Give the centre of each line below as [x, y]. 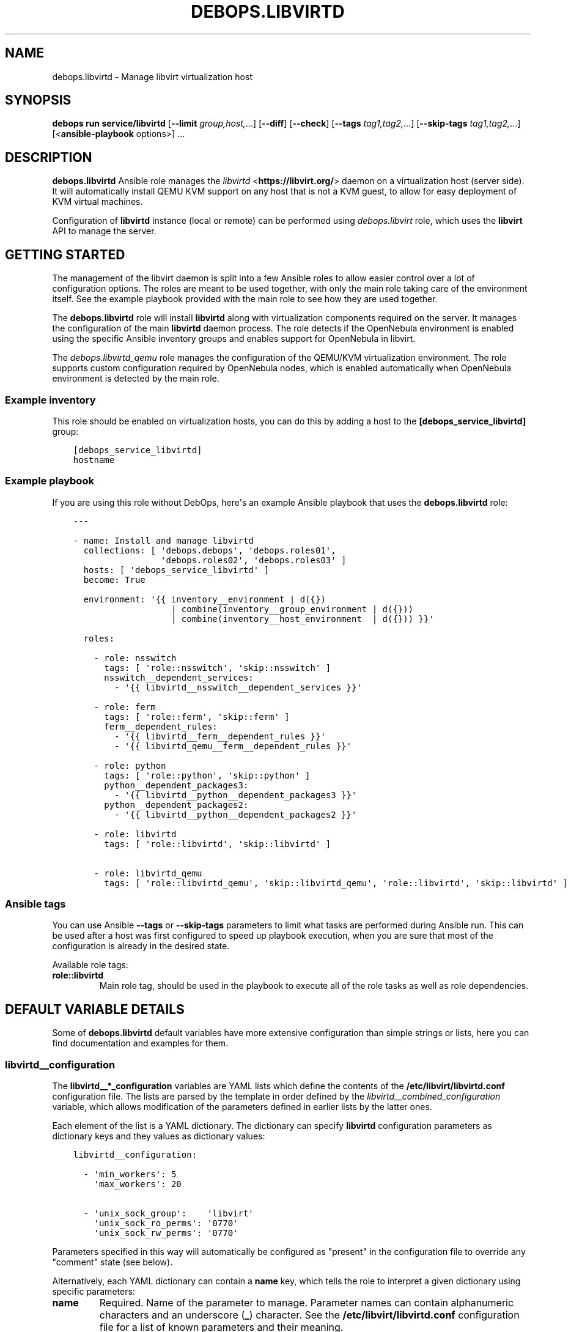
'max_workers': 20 [138, 1184]
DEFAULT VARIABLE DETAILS [95, 1009]
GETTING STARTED [65, 254]
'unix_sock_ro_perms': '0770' [166, 1223]
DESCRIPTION [49, 157]
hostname [94, 460]
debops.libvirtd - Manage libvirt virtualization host [152, 76]
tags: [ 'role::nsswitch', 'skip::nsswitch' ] [218, 668]
